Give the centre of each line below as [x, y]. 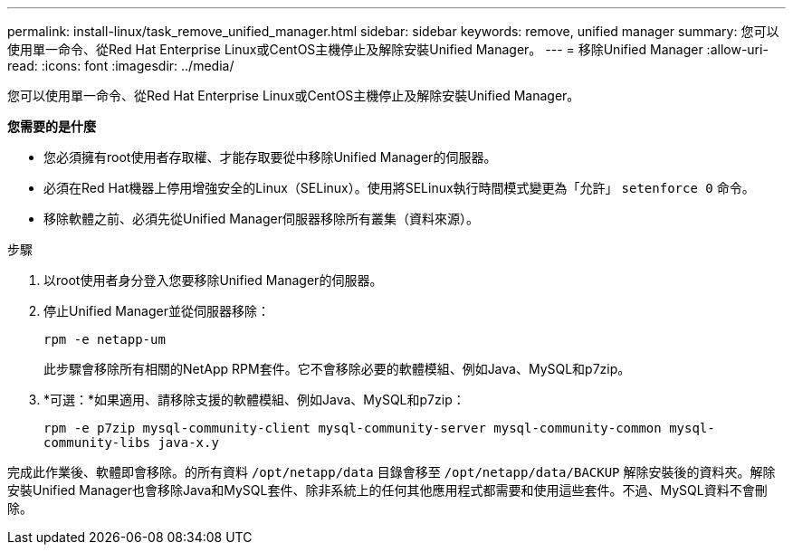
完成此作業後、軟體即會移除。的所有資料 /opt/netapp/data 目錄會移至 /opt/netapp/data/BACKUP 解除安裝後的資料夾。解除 [392, 472]
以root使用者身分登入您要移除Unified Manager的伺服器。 [213, 280]
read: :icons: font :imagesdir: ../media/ [121, 66]
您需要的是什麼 [52, 126]
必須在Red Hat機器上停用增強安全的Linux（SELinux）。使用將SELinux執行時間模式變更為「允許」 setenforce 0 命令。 [399, 188]
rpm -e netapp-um [105, 339]
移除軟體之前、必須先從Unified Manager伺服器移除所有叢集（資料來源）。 [261, 219]
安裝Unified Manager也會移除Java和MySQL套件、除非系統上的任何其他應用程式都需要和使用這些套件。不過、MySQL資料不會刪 [387, 490]
